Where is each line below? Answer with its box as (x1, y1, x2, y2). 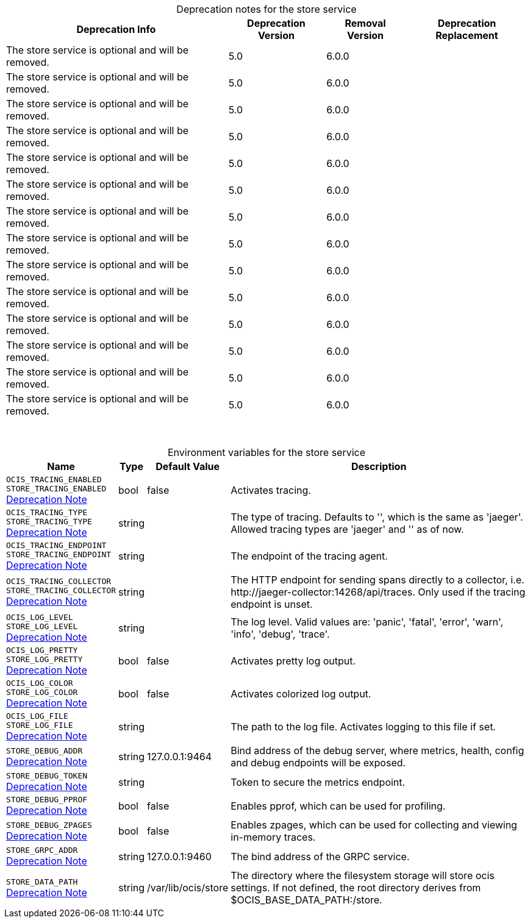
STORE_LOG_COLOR (6, 688, 78, 697)
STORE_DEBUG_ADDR (6, 746, 83, 755)
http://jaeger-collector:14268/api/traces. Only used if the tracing (231, 586, 526, 598)
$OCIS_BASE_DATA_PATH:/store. (231, 894, 382, 906)
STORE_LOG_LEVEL (6, 622, 78, 631)
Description (351, 460, 407, 472)
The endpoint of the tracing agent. (231, 550, 388, 562)
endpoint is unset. (231, 598, 313, 610)
